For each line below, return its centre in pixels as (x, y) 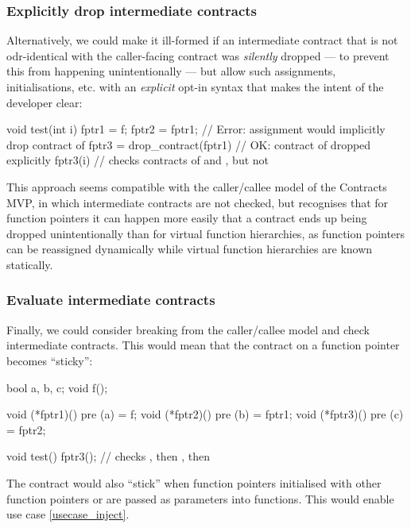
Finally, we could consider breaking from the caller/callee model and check (188, 329)
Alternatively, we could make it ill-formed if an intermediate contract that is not (202, 40)
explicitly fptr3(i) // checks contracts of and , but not (138, 160)
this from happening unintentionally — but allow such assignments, (171, 71)
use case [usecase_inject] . (68, 514)
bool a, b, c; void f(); (57, 387)
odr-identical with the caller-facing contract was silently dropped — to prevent (198, 55)
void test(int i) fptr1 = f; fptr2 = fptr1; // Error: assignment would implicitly (196, 129)
